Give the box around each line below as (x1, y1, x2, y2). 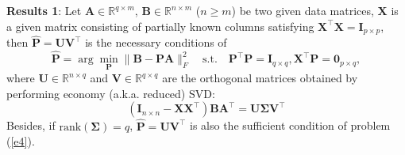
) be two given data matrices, (231, 2, 374, 18)
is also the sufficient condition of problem (190, 117, 391, 134)
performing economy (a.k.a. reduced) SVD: (6, 85, 215, 101)
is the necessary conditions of (85, 34, 227, 51)
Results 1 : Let (6, 2, 82, 18)
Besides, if (6, 117, 56, 134)
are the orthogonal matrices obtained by (162, 70, 358, 86)
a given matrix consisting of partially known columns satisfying (6, 17, 314, 34)
